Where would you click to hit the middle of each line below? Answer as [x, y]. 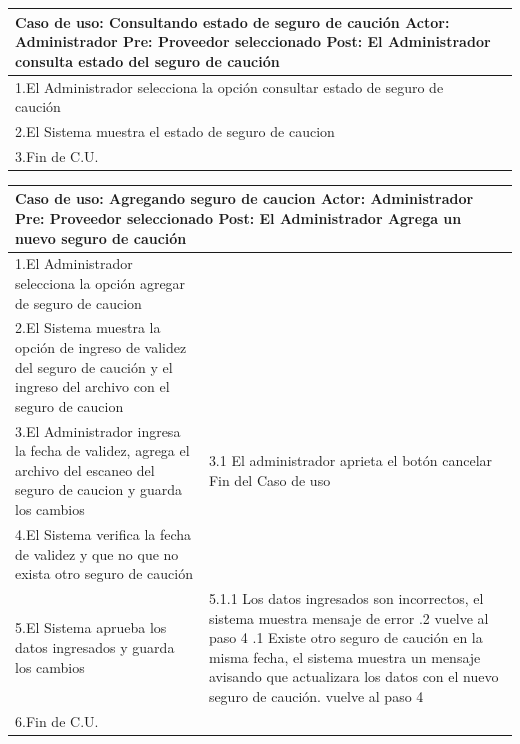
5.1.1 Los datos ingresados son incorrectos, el [346, 597]
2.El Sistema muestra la [88, 327]
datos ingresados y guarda [95, 646]
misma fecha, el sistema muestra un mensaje [344, 656]
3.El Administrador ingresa [98, 430]
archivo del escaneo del [85, 469]
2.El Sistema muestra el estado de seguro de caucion [175, 130]
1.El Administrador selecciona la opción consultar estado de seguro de [229, 86]
